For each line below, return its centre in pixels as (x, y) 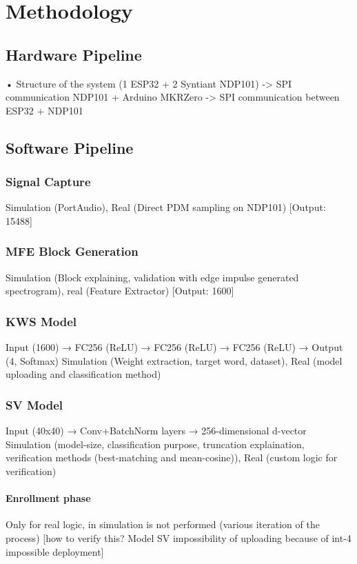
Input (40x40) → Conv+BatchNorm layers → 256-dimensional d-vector (156, 431)
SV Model (34, 404)
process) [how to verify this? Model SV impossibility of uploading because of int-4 (178, 537)
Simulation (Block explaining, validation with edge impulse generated (152, 277)
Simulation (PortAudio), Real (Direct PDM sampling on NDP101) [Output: (166, 207)
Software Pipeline (70, 147)
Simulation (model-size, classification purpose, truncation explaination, (155, 444)
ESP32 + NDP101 (44, 110)
